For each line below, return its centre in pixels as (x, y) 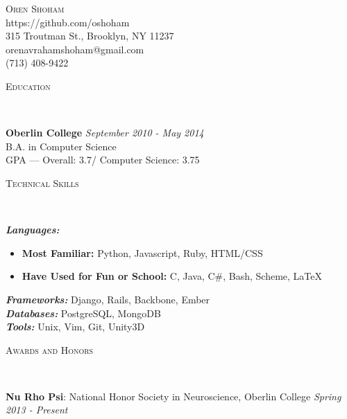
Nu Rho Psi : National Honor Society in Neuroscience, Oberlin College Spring (173, 396)
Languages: (33, 230)
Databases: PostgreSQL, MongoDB (83, 313)
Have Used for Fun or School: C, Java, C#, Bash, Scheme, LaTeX (172, 276)
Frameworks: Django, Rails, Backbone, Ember (108, 299)
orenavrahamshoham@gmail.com (75, 49)
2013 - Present (37, 410)
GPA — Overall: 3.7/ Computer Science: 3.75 (103, 160)
